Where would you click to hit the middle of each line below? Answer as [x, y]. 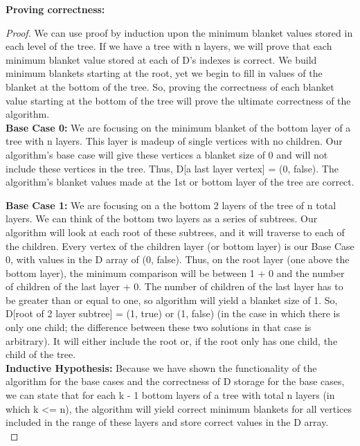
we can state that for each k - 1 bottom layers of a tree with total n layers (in [170, 395]
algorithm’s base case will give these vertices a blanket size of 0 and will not [167, 154]
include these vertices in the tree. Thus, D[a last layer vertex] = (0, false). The [172, 168]
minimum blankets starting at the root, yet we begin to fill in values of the [164, 73]
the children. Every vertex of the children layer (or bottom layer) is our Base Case [180, 246]
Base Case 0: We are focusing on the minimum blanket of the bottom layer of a [178, 127]
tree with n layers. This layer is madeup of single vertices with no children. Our [174, 141]
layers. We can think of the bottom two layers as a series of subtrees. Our [162, 218]
